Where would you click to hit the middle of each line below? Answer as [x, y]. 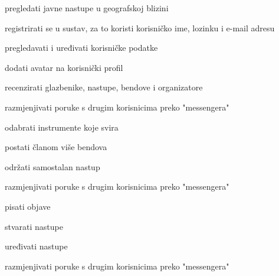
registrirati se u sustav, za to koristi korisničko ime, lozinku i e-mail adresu [140, 27]
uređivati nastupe [36, 246]
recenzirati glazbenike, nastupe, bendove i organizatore [104, 87]
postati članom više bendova [56, 147]
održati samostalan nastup [52, 166]
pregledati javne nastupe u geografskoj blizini [87, 8]
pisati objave [28, 206]
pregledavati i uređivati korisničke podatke [81, 48]
